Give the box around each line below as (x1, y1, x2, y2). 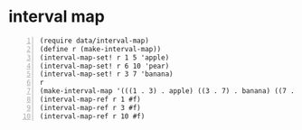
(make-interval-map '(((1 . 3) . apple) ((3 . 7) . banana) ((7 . (39, 87, 296, 96)
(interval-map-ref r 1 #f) (39, 95, 141, 105)
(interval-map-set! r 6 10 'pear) (39, 61, 170, 70)
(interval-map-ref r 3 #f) (39, 103, 141, 112)
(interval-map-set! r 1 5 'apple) (39, 52, 170, 62)
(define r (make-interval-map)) (39, 44, 162, 53)
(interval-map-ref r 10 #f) (39, 111, 146, 121)
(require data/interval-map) (39, 36, 150, 45)
